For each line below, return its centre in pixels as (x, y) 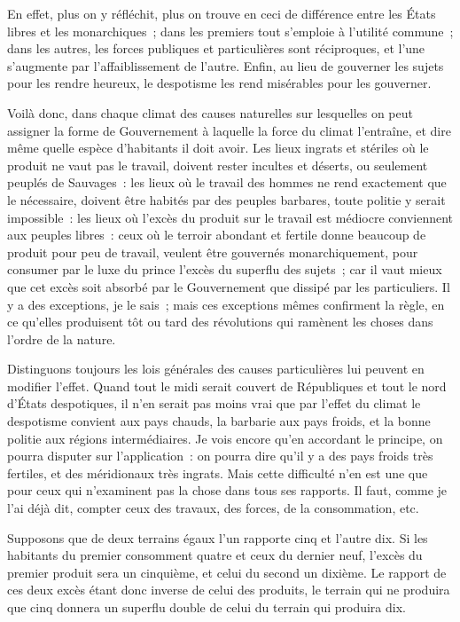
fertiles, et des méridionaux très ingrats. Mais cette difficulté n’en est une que (218, 472)
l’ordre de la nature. (62, 339)
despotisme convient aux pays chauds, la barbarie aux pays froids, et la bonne (219, 421)
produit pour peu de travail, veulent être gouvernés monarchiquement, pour (213, 252)
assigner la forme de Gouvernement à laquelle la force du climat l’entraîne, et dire (229, 130)
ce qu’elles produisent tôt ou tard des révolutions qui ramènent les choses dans (220, 322)
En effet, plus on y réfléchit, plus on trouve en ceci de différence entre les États (222, 13)
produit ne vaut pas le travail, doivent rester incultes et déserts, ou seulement (218, 165)
